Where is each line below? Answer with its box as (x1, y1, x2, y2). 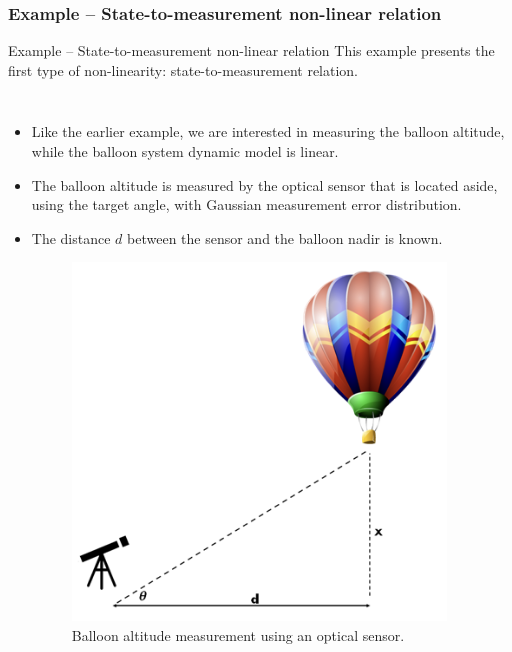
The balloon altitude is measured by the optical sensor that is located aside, (31, 174, 498, 195)
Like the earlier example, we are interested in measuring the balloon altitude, (31, 121, 505, 142)
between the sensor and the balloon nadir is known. (127, 227, 443, 248)
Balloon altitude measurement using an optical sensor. (71, 624, 405, 645)
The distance (31, 227, 111, 248)
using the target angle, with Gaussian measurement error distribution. (31, 194, 462, 215)
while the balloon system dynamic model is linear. (31, 141, 339, 161)
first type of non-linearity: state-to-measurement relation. (8, 59, 358, 80)
